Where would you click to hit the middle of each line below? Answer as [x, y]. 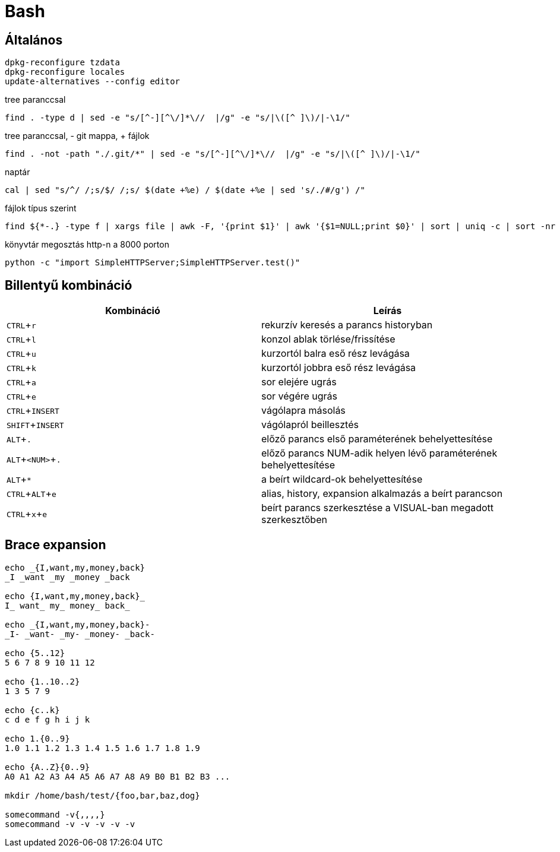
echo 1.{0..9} [37, 738]
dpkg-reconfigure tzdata [62, 63]
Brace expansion [56, 545]
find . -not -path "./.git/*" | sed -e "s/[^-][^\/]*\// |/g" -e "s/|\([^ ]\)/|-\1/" [213, 154]
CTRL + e [21, 396]
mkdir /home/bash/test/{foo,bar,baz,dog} [102, 795]
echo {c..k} [32, 710]
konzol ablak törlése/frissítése [328, 339]
